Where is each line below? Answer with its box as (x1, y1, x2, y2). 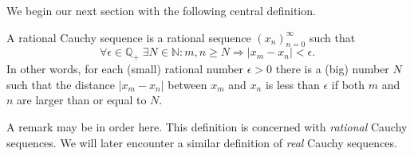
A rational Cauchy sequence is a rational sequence (6, 29, 251, 45)
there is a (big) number (275, 60, 389, 77)
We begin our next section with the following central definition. (6, 2, 316, 18)
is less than (265, 76, 320, 92)
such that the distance (6, 76, 115, 92)
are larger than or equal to (17, 92, 147, 108)
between (168, 76, 207, 92)
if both (331, 76, 365, 92)
